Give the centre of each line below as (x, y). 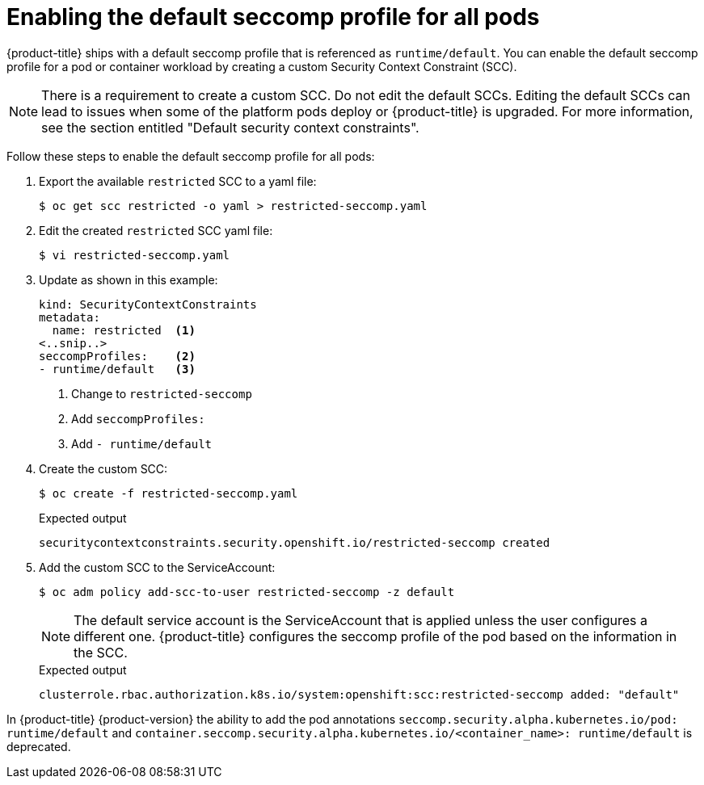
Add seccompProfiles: (138, 418)
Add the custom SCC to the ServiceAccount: (157, 567)
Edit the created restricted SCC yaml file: (156, 230)
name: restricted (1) (124, 330)
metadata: (70, 317)
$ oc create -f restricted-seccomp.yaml (169, 493)
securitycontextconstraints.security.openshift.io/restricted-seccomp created (295, 542)
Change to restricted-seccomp (162, 393)
